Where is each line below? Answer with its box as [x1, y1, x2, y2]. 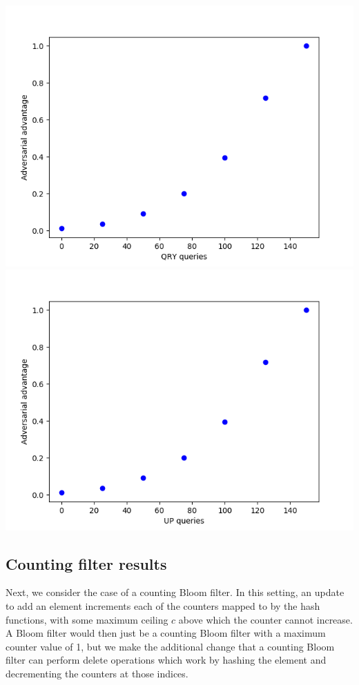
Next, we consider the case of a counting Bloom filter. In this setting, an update [6, 585, 345, 599]
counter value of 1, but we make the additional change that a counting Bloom [6, 639, 335, 653]
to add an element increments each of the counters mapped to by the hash [6, 598, 320, 613]
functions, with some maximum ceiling [6, 612, 168, 626]
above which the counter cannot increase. [178, 612, 353, 626]
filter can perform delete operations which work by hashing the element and [6, 653, 327, 667]
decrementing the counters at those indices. [6, 666, 188, 680]
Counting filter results [6, 553, 167, 574]
